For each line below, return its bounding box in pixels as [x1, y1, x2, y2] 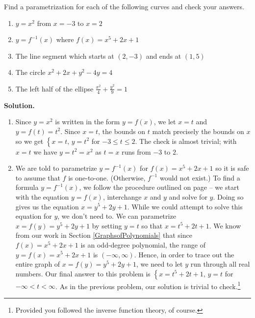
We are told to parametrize [15, 163, 97, 173]
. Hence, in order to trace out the [134, 249, 234, 259]
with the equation [15, 191, 69, 202]
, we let [153, 116, 176, 127]
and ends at [146, 50, 181, 61]
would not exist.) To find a [159, 172, 240, 182]
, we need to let [136, 259, 183, 269]
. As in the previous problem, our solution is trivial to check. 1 [55, 279, 241, 291]
